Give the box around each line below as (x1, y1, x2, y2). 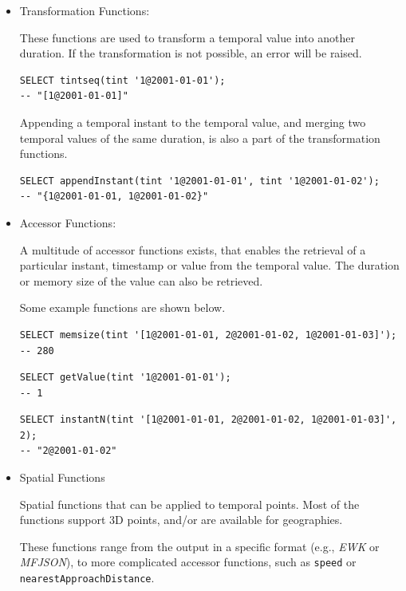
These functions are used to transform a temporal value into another (19, 29, 355, 45)
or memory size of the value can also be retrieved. (19, 272, 263, 289)
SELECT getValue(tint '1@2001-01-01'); (19, 372, 231, 384)
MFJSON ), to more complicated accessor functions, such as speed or (19, 554, 357, 570)
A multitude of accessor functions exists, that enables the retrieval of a (19, 241, 366, 258)
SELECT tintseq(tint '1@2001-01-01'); (19, 74, 226, 86)
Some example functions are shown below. (19, 299, 226, 316)
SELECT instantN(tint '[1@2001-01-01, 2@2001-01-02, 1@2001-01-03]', (19, 414, 397, 426)
